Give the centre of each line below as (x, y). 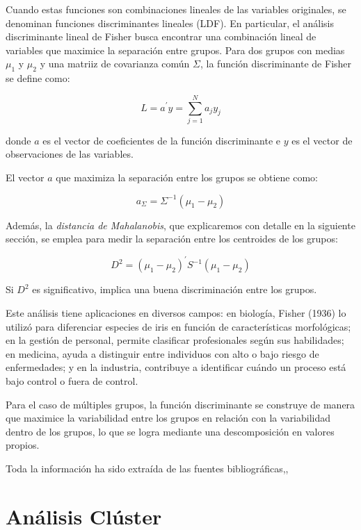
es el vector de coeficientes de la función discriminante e (161, 140)
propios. (23, 445)
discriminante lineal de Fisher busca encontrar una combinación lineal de (161, 36)
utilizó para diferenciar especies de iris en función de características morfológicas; (178, 326)
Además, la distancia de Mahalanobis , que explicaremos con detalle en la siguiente (180, 225)
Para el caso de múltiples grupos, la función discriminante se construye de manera (180, 404)
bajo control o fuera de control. (72, 380)
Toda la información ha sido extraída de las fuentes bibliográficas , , (147, 468)
